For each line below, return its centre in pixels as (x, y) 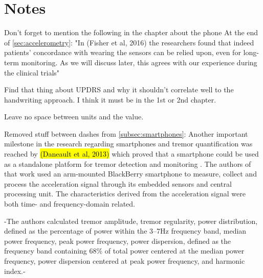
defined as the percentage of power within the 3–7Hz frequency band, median (125, 231)
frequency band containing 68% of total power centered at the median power (124, 251)
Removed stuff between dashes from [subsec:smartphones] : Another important (126, 133)
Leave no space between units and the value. (74, 117)
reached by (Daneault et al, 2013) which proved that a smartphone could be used (131, 154)
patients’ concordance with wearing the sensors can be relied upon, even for (123, 52)
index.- (15, 271)
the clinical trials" (32, 72)
